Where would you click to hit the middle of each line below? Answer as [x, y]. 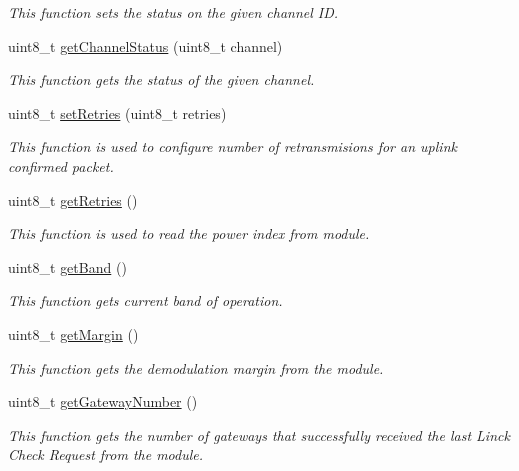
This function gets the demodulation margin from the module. [196, 367]
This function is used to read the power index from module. [189, 233]
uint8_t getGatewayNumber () [103, 401]
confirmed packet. [61, 165]
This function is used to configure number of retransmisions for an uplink [232, 146]
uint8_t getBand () [67, 266]
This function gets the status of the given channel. [161, 79]
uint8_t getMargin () [73, 333]
